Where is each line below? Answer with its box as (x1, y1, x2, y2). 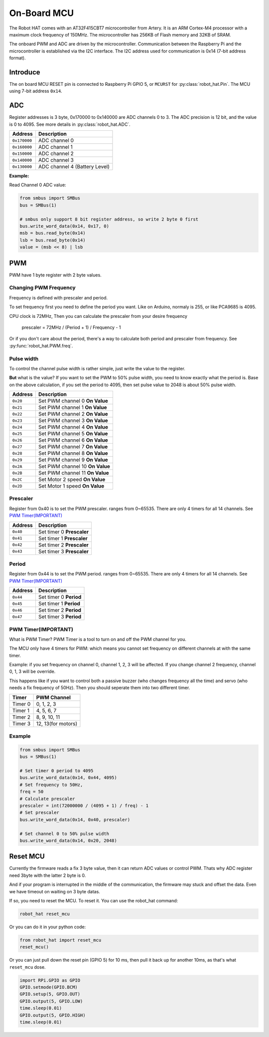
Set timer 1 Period (38, 600, 81, 607)
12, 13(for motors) (36, 720, 78, 727)
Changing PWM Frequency (9, 284, 76, 291)
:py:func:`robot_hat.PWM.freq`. (9, 342, 73, 349)
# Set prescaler (19, 810, 60, 815)
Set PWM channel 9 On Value (38, 457, 108, 464)
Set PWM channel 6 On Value (38, 437, 108, 444)
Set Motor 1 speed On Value (38, 483, 105, 490)
